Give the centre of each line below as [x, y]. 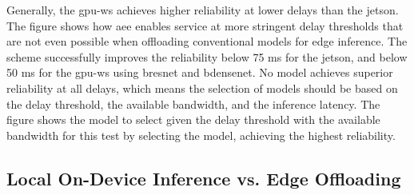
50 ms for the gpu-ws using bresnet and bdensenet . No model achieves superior [200, 72]
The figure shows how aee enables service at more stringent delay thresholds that [205, 25]
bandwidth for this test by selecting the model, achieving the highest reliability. [201, 135]
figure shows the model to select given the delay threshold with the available [193, 119]
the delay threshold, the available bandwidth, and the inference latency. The [193, 103]
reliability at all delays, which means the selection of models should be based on [202, 88]
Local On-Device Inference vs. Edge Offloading [204, 178]
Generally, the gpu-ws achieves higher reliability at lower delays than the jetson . [203, 10]
